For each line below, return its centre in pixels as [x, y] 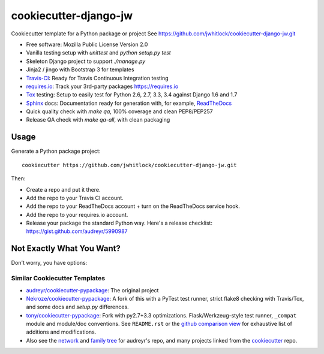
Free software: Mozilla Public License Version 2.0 [87, 44]
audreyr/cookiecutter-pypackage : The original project [92, 290]
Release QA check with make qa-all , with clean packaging [98, 120]
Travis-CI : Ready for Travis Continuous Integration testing [97, 78]
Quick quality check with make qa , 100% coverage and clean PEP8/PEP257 [119, 111]
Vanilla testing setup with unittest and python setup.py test [98, 53]
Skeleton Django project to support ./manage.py [86, 61]
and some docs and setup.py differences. [77, 307]
